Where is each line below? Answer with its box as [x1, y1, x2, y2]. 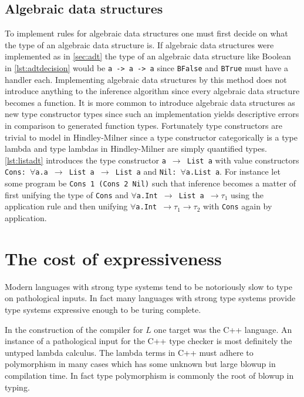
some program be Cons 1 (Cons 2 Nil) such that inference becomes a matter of [5, 177, 296, 189]
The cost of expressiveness [5, 246, 222, 270]
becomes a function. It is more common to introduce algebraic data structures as [5, 96, 295, 108]
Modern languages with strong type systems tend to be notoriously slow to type [5, 280, 292, 292]
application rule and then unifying [5, 200, 128, 212]
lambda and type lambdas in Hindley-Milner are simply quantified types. [5, 142, 267, 155]
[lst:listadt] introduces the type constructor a [5, 154, 166, 166]
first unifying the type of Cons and [5, 188, 129, 201]
